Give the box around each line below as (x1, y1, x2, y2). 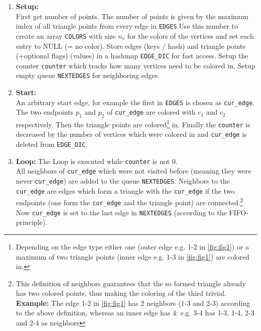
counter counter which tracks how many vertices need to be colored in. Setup (16, 60, 255, 70)
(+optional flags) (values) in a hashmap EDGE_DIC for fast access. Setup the (16, 50, 248, 61)
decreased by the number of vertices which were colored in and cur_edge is (16, 129, 247, 139)
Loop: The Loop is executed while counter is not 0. (16, 155, 178, 166)
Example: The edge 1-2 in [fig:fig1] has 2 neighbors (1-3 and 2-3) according (16, 297, 250, 308)
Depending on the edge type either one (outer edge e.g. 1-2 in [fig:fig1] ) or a (16, 241, 249, 252)
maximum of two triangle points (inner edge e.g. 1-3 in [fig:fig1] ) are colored (16, 251, 249, 262)
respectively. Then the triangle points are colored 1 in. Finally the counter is (16, 118, 250, 129)
